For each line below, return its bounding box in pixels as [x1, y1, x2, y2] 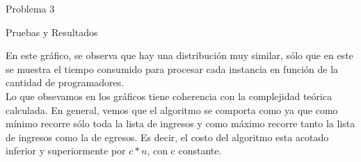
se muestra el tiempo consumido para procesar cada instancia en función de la [6, 61, 339, 76]
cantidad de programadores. [6, 75, 125, 90]
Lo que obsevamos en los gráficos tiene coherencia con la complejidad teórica [6, 88, 332, 103]
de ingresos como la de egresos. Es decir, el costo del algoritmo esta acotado [6, 129, 329, 144]
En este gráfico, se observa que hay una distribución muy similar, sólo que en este [6, 48, 353, 63]
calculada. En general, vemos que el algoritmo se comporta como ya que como [6, 102, 338, 117]
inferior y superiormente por [6, 143, 126, 158]
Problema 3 [6, 1, 55, 15]
